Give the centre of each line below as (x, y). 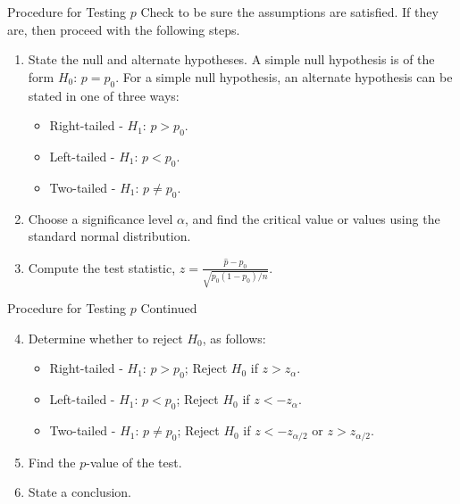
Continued (169, 308)
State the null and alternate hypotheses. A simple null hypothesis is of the (231, 59)
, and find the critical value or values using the (312, 218)
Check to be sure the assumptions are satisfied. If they (289, 12)
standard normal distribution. (109, 236)
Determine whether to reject (105, 338)
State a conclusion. (79, 492)
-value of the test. (134, 462)
